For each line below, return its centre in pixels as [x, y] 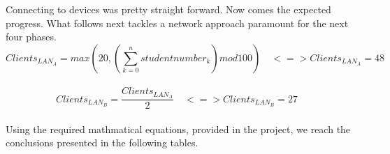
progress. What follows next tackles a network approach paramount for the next [177, 23]
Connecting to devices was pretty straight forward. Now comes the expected [168, 9]
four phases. [31, 37]
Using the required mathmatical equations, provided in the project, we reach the [178, 129]
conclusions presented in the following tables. [102, 143]
